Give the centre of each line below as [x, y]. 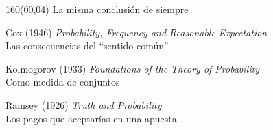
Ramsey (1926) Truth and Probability [84, 104]
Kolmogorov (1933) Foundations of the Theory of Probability [133, 68]
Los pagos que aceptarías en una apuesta [91, 118]
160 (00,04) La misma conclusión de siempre [97, 9]
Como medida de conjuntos [63, 82]
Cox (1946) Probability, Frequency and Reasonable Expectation [136, 32]
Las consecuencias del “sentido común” [87, 45]
